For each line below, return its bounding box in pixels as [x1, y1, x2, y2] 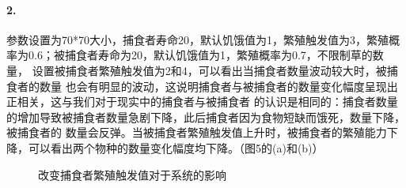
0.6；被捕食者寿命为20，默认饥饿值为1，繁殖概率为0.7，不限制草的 [28, 47, 373, 63]
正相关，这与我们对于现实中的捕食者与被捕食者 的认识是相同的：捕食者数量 [6, 93, 398, 110]
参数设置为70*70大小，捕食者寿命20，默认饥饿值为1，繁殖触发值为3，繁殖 [6, 31, 389, 47]
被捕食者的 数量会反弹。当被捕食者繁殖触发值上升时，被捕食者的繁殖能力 [6, 124, 387, 141]
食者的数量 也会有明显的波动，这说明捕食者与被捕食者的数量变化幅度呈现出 [6, 77, 398, 94]
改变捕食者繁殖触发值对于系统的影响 [38, 166, 226, 182]
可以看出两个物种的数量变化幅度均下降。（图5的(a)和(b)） [28, 139, 324, 156]
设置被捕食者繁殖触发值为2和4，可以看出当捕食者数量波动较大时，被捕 [32, 62, 398, 78]
